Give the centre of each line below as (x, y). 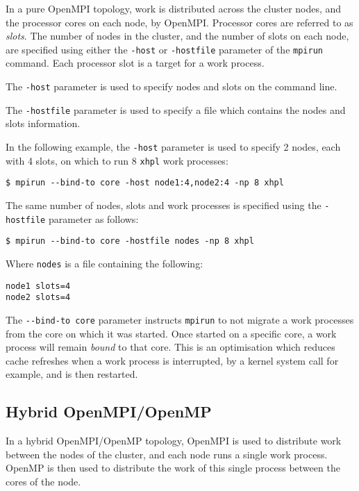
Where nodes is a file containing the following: (105, 263)
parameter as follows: (93, 218)
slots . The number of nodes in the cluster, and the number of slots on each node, (177, 36)
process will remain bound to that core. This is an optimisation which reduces (170, 347)
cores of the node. (43, 481)
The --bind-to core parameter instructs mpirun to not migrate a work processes (180, 319)
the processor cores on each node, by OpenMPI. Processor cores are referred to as (179, 22)
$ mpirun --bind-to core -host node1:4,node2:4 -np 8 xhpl (145, 183)
